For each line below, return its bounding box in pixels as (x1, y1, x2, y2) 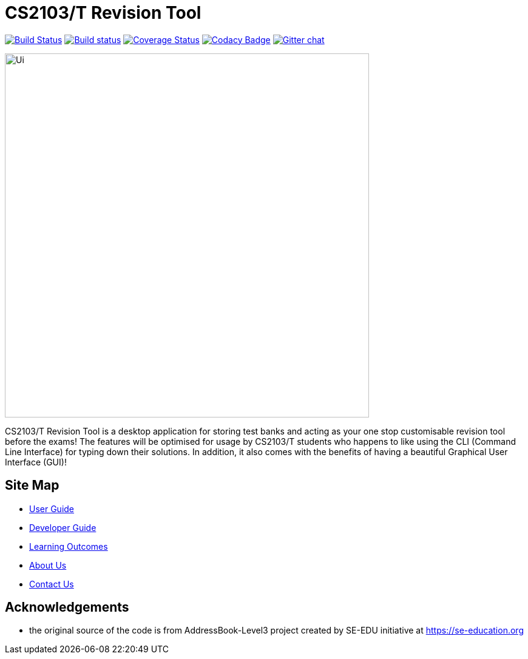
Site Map (5, 478, 59, 493)
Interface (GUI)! (5, 456, 67, 467)
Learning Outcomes (29, 541, 108, 552)
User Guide (29, 503, 75, 514)
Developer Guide (29, 522, 96, 533)
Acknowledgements (5, 600, 129, 615)
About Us (29, 559, 67, 570)
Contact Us (29, 578, 74, 589)
